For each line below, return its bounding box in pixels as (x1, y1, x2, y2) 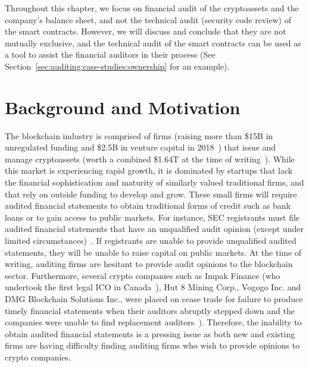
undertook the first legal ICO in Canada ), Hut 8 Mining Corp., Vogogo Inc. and (5, 281, 301, 293)
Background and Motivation (5, 95, 241, 119)
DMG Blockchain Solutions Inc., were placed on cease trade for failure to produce (5, 293, 303, 305)
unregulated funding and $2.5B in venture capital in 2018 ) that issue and (5, 141, 276, 153)
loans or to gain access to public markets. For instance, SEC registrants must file (5, 211, 300, 223)
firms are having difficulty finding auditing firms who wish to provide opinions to (5, 339, 300, 352)
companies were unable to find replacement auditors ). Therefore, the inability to (5, 316, 302, 328)
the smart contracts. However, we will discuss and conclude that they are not (5, 25, 286, 37)
